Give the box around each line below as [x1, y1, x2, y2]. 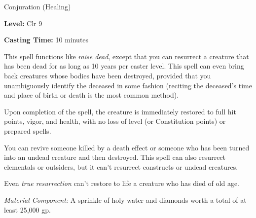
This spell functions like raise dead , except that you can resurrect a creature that [4, 51, 249, 61]
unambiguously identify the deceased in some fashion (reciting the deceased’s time [4, 80, 252, 90]
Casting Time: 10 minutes [4, 35, 89, 45]
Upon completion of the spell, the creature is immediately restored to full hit [4, 106, 236, 116]
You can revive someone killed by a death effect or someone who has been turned [4, 142, 250, 152]
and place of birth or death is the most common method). [4, 90, 179, 100]
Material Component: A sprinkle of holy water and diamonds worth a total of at [4, 194, 247, 205]
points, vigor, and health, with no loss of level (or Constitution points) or [4, 116, 226, 126]
